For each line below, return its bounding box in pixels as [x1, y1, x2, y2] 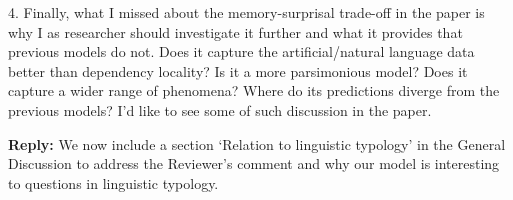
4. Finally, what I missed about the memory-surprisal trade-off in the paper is [8, 2, 485, 22]
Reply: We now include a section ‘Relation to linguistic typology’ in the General [8, 133, 506, 154]
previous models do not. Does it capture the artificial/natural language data [8, 41, 475, 62]
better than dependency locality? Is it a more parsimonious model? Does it [8, 60, 468, 81]
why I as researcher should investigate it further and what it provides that [8, 21, 463, 42]
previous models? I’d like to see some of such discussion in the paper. [8, 99, 432, 120]
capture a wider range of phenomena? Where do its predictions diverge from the [8, 80, 500, 101]
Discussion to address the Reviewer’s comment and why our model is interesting [8, 153, 500, 174]
